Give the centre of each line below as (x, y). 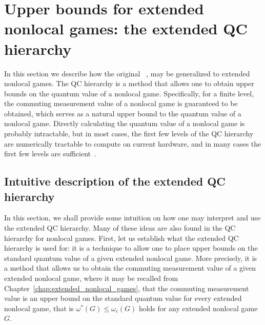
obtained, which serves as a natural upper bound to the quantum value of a (123, 113)
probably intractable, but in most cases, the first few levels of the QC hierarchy (129, 134)
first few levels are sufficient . (50, 154)
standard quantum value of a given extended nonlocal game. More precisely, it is (131, 258)
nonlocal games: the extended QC (126, 28)
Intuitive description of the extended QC (115, 181)
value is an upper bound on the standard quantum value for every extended (123, 298)
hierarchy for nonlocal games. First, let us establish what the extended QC (121, 238)
